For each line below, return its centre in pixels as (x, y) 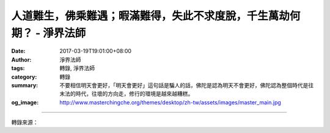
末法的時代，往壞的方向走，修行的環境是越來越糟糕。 (127, 94)
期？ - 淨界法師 (49, 33)
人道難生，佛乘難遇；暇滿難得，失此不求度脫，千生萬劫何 (156, 16)
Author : (21, 59)
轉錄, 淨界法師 (77, 68)
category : (24, 77)
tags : (18, 68)
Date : (18, 51)
